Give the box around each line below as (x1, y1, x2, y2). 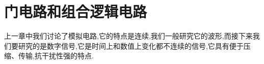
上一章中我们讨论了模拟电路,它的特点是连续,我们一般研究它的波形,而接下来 (4, 30, 253, 41)
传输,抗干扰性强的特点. (18, 50, 94, 61)
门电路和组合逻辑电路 (4, 1, 147, 22)
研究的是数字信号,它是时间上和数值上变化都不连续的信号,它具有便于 (18, 40, 244, 51)
